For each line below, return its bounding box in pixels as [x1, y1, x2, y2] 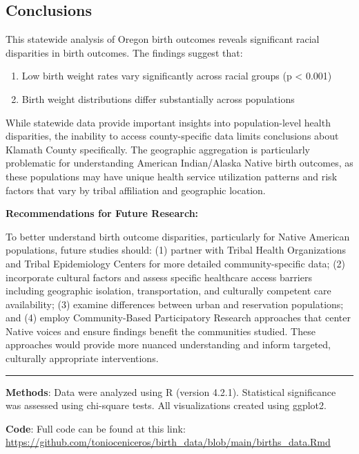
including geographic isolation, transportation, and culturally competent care [6, 283, 331, 298]
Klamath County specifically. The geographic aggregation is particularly [6, 142, 310, 156]
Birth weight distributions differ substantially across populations [21, 91, 295, 106]
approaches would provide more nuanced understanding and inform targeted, [6, 337, 331, 352]
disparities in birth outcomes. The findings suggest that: [6, 45, 243, 59]
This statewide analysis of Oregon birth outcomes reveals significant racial [6, 32, 320, 46]
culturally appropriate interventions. [6, 351, 159, 366]
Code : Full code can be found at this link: [6, 421, 186, 435]
